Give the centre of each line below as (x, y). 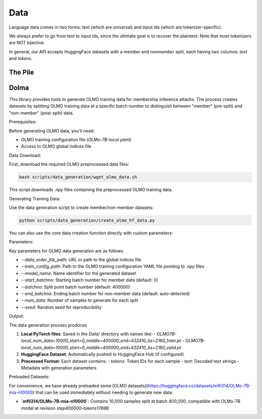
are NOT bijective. (27, 43)
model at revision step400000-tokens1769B (65, 408)
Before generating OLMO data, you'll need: (52, 130)
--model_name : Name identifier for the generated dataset (79, 273)
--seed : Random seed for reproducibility (61, 307)
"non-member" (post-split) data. (41, 113)
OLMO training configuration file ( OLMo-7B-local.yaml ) (76, 139)
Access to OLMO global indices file (56, 146)
